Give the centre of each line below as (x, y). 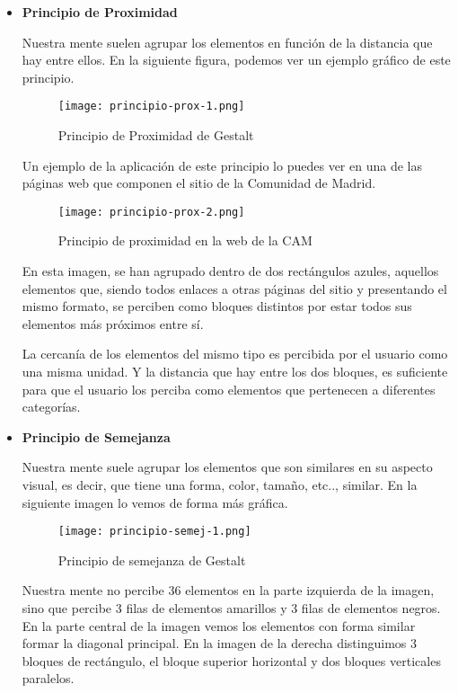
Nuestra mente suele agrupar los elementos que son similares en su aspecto (227, 467)
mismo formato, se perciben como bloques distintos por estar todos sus (217, 306)
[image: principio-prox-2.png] (151, 212)
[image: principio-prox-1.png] (151, 107)
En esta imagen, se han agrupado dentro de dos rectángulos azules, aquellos (230, 271)
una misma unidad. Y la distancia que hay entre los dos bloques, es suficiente (235, 372)
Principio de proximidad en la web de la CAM (185, 240)
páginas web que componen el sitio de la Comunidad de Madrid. (199, 183)
